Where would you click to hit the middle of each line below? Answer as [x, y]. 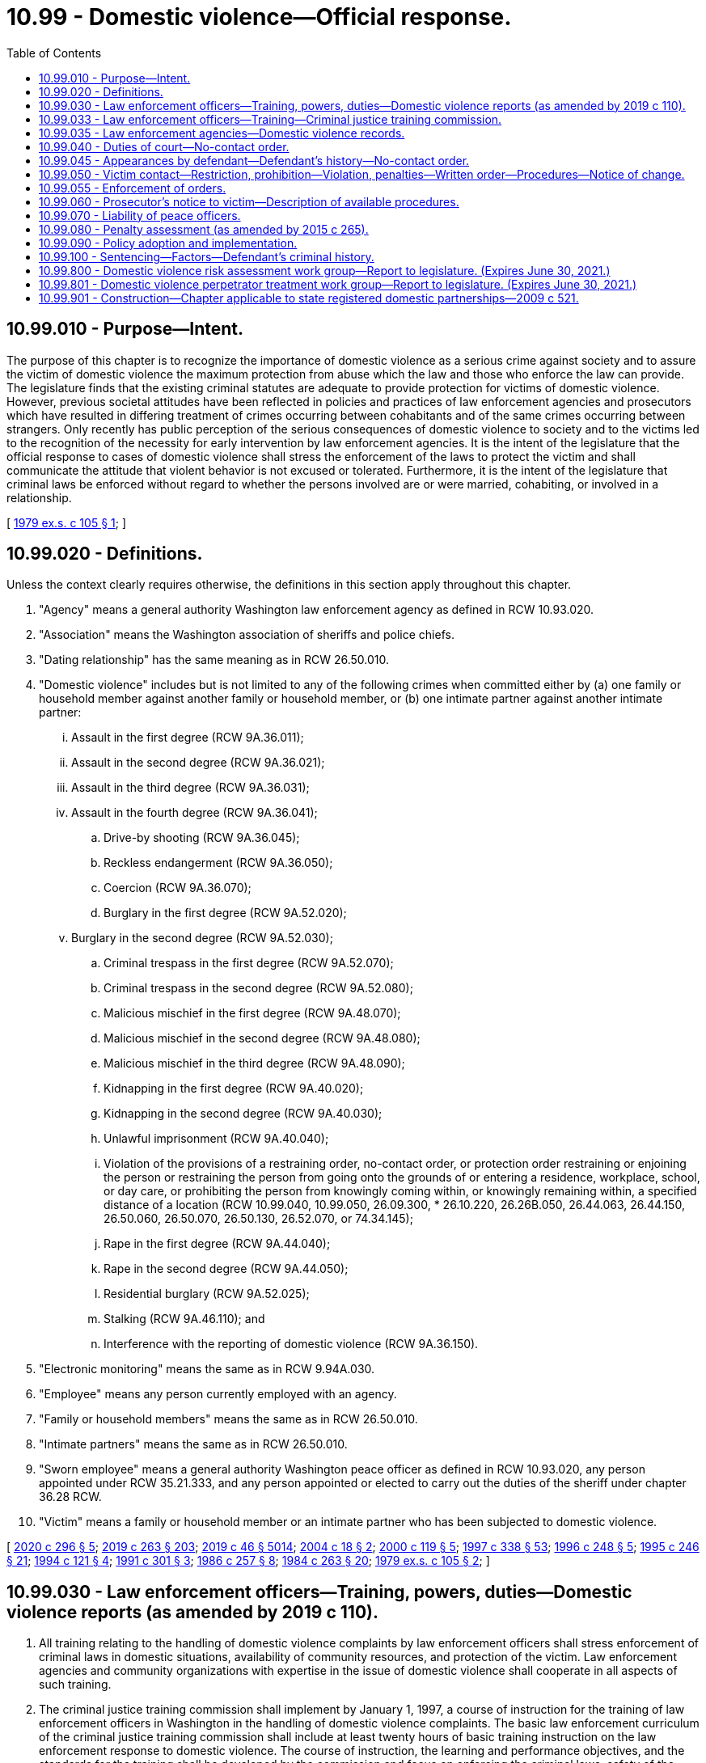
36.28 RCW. [70, 1497]
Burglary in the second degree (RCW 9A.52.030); [202, 938]
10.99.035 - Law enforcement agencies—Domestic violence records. [222, 133]
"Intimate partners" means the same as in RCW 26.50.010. [193, 1444]
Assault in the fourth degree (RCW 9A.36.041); [194, 813]
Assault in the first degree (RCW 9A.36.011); [188, 738]
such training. [75, 1685]
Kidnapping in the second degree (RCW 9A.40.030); [243, 1114]
